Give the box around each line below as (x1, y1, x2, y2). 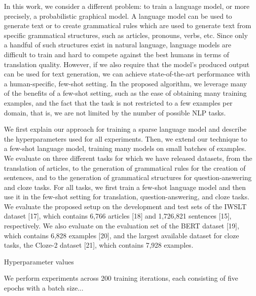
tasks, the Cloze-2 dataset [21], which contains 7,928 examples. (4, 240, 193, 250)
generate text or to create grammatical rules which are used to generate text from (4, 20, 252, 31)
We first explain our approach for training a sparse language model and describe (4, 124, 247, 134)
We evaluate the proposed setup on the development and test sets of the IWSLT (4, 201, 247, 211)
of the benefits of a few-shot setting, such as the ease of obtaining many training (4, 88, 247, 98)
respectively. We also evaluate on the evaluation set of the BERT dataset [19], (4, 221, 239, 231)
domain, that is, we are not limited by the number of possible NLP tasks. (4, 107, 226, 117)
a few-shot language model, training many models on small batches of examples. (4, 143, 247, 153)
